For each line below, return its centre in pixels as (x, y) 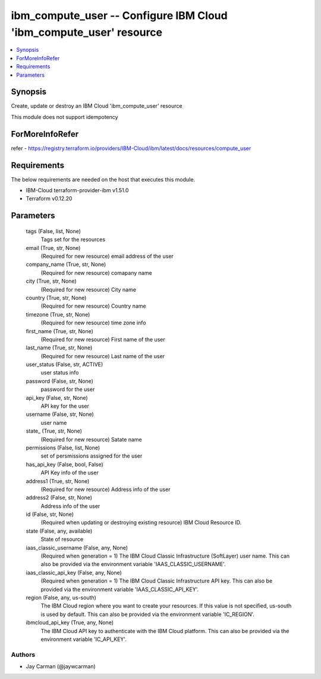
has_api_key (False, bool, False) (64, 464)
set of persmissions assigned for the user (92, 456)
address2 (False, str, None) (59, 497)
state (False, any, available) (59, 531)
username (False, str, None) (60, 414)
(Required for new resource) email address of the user (107, 256)
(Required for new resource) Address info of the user (106, 489)
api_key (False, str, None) (57, 398)
